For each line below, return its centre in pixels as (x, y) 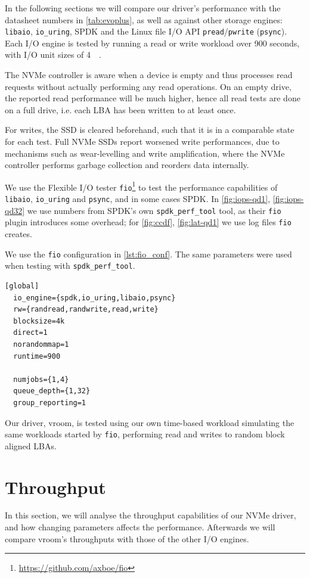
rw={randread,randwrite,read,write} (86, 310)
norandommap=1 (41, 344)
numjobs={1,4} (41, 379)
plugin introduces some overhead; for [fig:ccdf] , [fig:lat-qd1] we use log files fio (148, 222)
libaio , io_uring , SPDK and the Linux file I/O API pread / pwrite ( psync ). (146, 31)
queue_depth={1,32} (52, 391)
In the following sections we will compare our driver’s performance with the (143, 8)
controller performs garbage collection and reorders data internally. (127, 165)
